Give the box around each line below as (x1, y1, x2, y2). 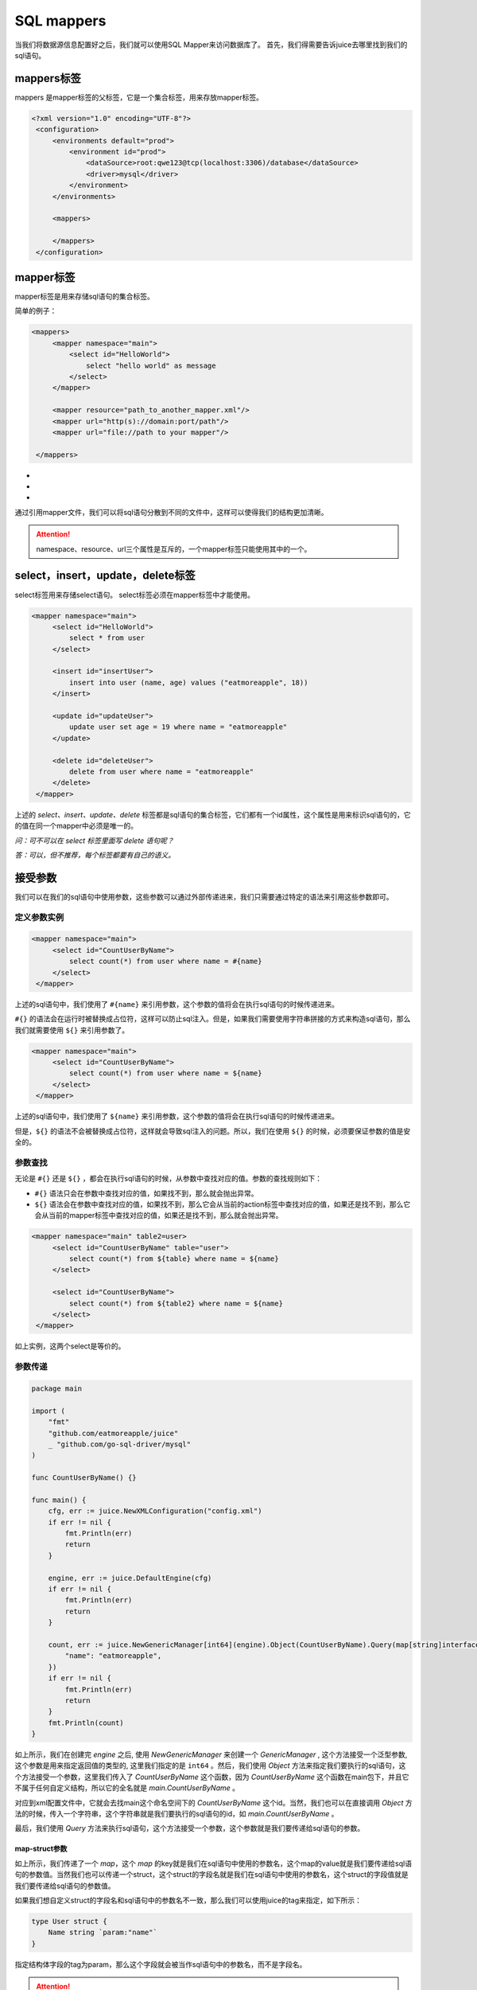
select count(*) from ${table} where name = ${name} (68, 1254, 279, 1263)
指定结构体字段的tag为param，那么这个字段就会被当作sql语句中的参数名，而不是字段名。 (14, 1959, 307, 1969)
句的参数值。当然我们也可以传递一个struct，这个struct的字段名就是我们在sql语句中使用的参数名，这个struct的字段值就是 (14, 1870, 409, 1879)
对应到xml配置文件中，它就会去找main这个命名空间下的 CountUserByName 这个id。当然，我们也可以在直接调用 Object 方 (14, 1797, 413, 1807)
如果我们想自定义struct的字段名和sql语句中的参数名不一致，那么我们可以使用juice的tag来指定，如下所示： (14, 1895, 362, 1905)
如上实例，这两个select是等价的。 (14, 1341, 126, 1351)
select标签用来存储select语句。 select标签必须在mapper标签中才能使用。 (14, 590, 254, 599)
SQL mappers (14, 12, 107, 29)
